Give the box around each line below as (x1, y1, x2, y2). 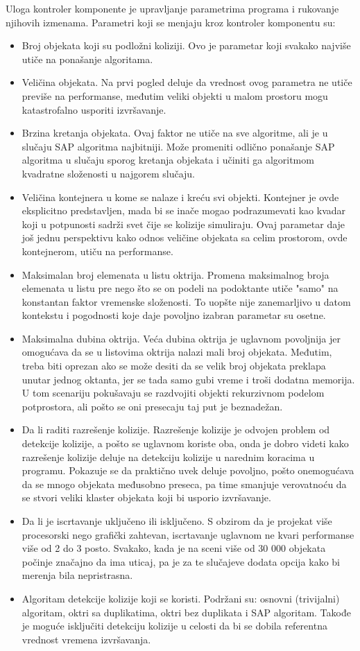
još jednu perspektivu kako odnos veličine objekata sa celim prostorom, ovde (22, 230, 348, 245)
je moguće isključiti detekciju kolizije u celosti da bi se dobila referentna (22, 618, 327, 633)
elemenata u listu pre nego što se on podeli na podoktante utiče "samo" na (22, 281, 338, 295)
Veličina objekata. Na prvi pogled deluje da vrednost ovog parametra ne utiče (22, 75, 352, 89)
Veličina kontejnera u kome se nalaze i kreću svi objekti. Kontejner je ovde (22, 189, 339, 204)
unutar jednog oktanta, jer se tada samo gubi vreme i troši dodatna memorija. (22, 372, 355, 386)
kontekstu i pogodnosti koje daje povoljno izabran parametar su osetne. (22, 308, 326, 322)
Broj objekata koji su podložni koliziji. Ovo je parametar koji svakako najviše (22, 38, 351, 53)
